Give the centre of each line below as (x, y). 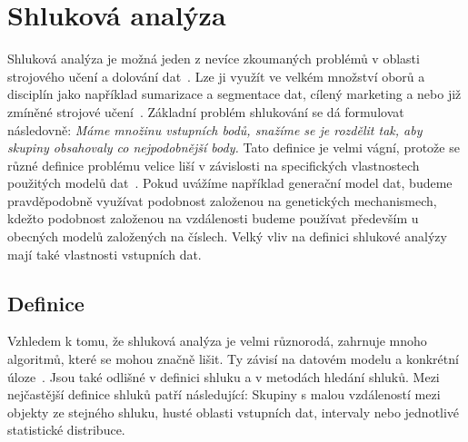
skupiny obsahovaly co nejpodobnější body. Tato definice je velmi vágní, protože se (234, 147)
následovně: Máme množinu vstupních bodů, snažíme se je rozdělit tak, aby (215, 129)
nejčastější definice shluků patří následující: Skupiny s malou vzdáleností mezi (224, 394)
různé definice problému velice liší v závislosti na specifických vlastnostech (214, 165)
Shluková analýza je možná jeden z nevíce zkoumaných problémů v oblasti (214, 59)
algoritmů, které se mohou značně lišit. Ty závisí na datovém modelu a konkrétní (233, 359)
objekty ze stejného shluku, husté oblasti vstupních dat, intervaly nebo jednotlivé (234, 412)
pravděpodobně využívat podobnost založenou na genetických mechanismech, (222, 200)
